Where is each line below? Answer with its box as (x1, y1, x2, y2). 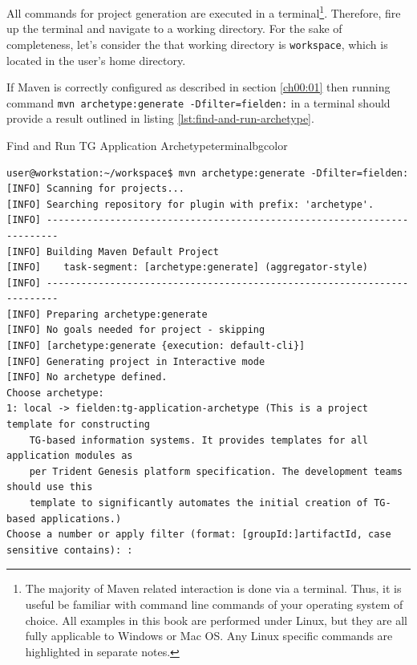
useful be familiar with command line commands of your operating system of (25, 595, 403, 612)
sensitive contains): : (6, 544, 133, 556)
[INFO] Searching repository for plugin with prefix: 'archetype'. (6, 198, 374, 210)
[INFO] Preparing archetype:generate (6, 308, 208, 320)
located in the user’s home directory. (6, 51, 186, 68)
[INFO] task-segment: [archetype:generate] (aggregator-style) (6, 262, 369, 274)
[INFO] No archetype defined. (6, 371, 168, 383)
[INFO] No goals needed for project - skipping (6, 324, 265, 336)
